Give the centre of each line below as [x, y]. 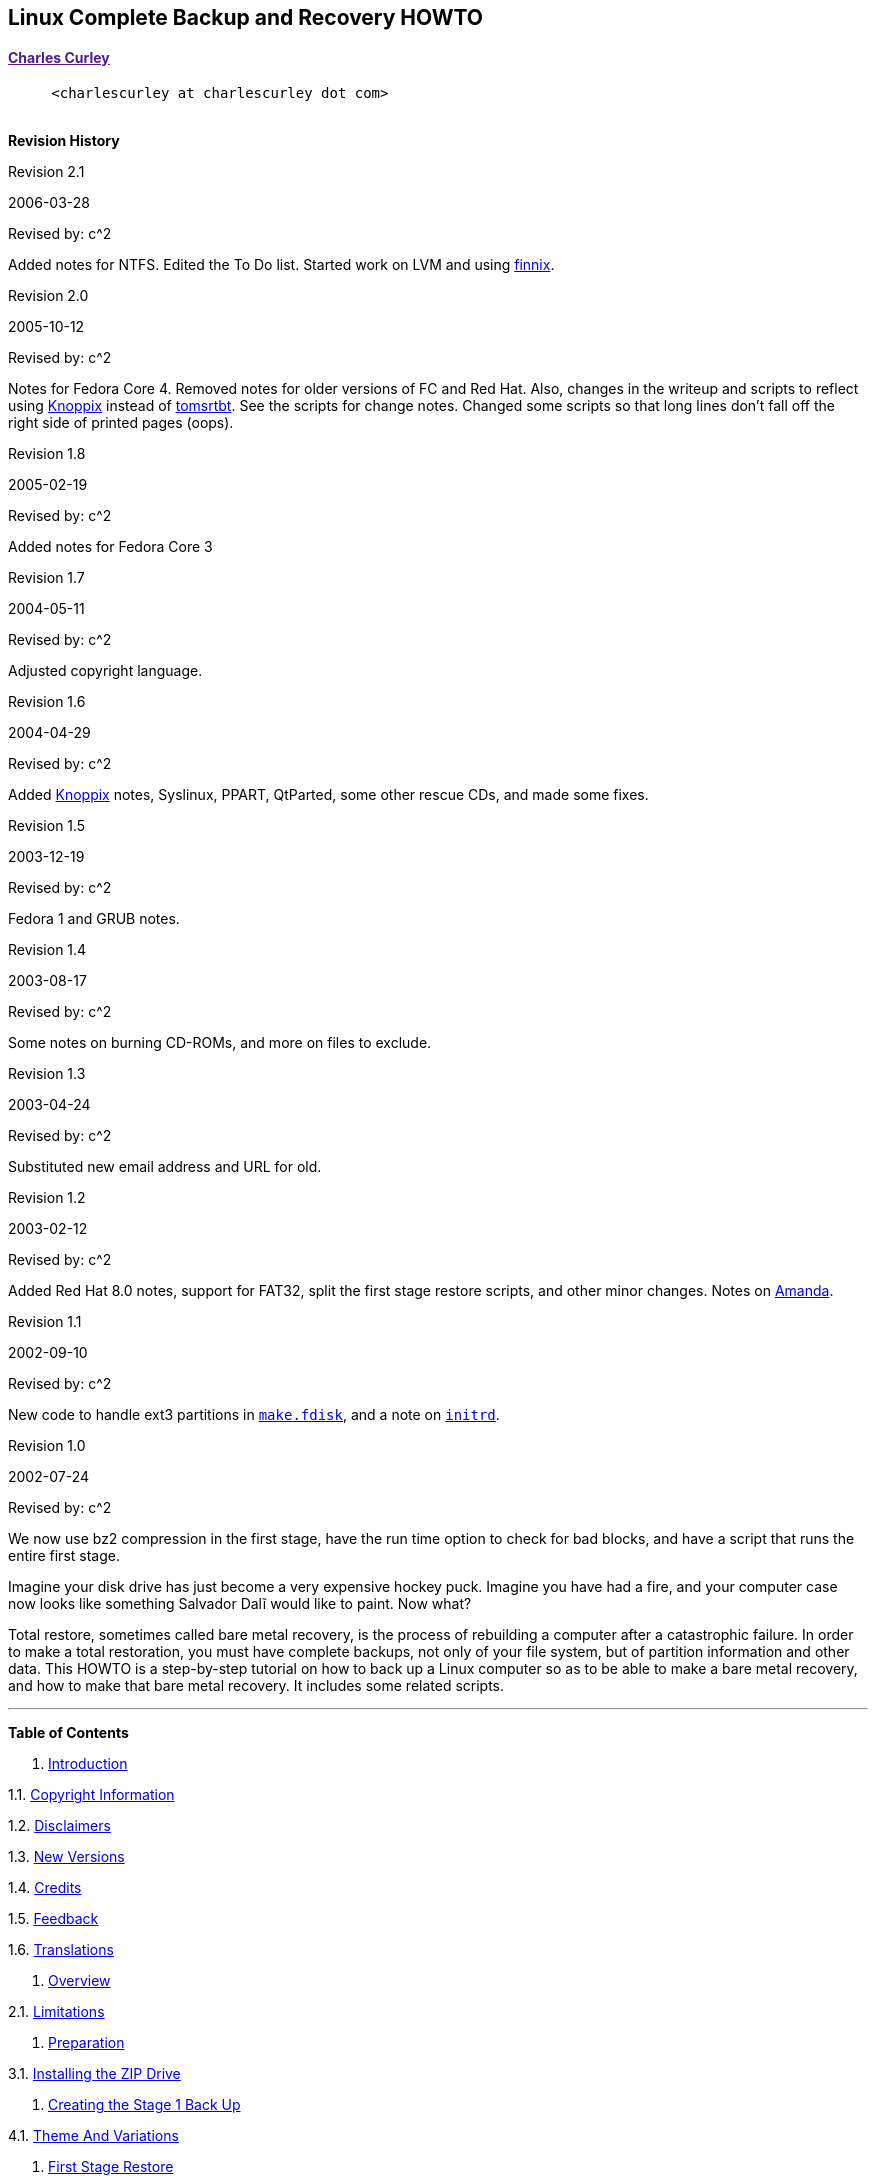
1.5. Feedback [53, 1919]
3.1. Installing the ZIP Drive [94, 2074]
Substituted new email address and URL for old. [165, 1167]
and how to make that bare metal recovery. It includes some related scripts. [256, 1686]
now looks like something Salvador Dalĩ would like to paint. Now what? [240, 1604]
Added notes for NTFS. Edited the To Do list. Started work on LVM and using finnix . [281, 265]
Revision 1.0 [47, 1446]
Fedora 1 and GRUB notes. [94, 919]
